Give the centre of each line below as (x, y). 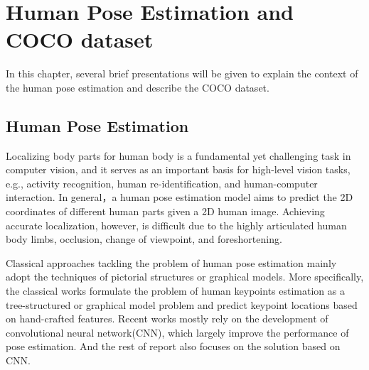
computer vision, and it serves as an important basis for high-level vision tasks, (178, 169)
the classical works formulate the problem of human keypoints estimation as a (175, 291)
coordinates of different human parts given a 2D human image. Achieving (165, 211)
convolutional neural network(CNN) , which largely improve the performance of (177, 332)
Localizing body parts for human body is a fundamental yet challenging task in (178, 155)
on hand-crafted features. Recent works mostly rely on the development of (167, 319)
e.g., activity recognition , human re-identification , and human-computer (162, 183)
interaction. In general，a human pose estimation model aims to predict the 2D (180, 197)
